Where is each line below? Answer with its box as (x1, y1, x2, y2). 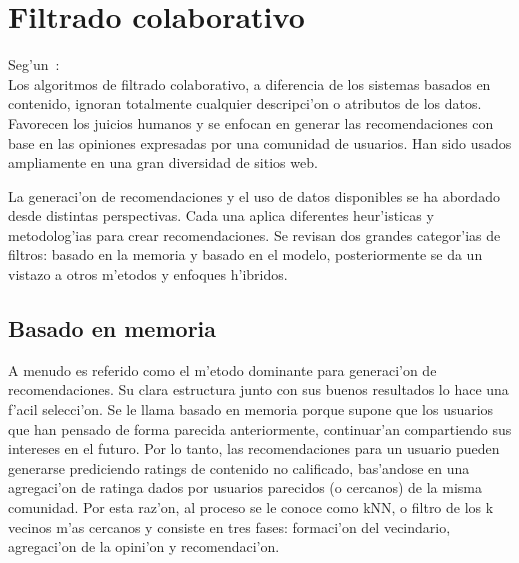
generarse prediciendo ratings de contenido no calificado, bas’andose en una (8, 457, 470, 478)
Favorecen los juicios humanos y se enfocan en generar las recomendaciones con (8, 112, 494, 133)
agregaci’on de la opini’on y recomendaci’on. (8, 536, 280, 557)
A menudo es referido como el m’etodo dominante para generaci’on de (8, 359, 437, 380)
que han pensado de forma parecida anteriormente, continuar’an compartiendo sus (8, 418, 512, 439)
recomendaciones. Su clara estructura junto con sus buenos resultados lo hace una (8, 379, 509, 400)
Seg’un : (8, 54, 60, 75)
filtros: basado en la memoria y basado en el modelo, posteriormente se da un (8, 244, 483, 265)
